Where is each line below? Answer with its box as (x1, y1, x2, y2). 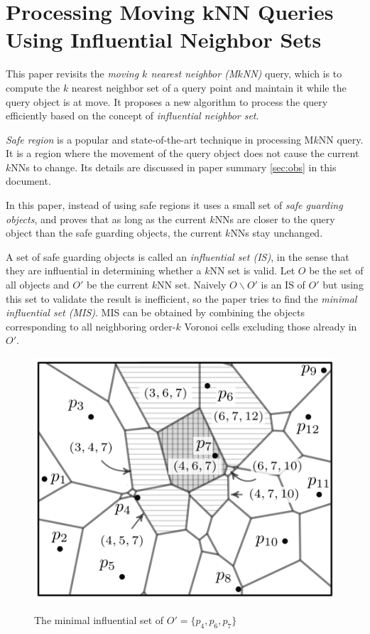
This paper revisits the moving (6, 66, 139, 81)
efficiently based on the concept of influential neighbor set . (6, 108, 259, 123)
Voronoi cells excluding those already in (184, 318, 357, 333)
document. (6, 173, 51, 188)
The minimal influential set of (34, 612, 164, 627)
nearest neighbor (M (151, 66, 238, 81)
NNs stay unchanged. (230, 225, 323, 240)
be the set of (309, 263, 364, 278)
